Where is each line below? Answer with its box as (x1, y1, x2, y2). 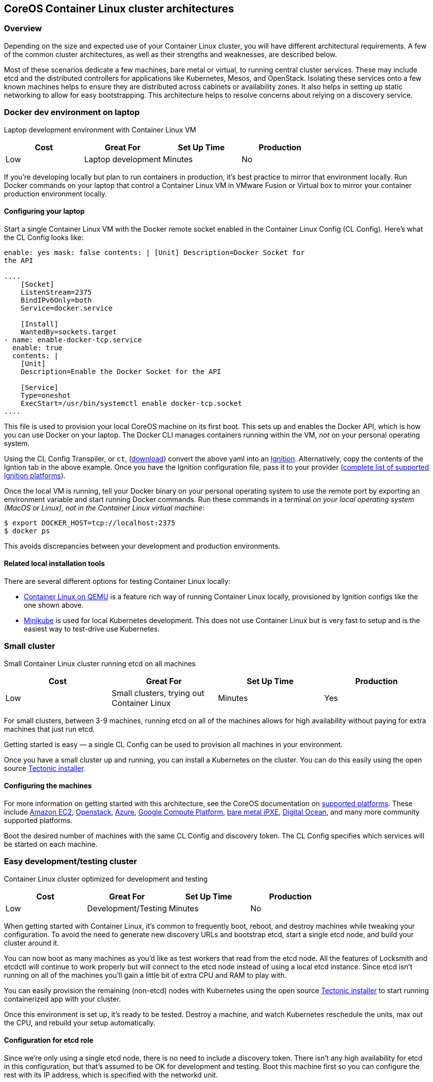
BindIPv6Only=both (20, 296, 92, 304)
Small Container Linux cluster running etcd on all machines (4, 659, 196, 668)
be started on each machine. (4, 839, 98, 848)
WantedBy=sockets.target (20, 327, 117, 336)
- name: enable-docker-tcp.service (4, 335, 142, 344)
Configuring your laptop (4, 207, 85, 216)
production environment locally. (4, 189, 107, 198)
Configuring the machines (4, 781, 92, 790)
